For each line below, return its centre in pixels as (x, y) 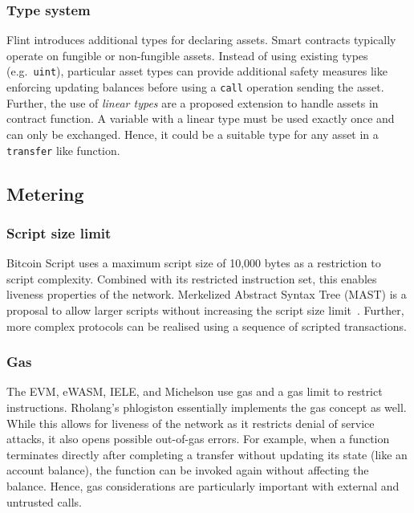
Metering (45, 193)
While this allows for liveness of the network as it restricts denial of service (191, 423)
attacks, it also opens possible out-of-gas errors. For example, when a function (198, 439)
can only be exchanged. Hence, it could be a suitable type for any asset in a (193, 134)
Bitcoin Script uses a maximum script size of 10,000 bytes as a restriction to (194, 263)
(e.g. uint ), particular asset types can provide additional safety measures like (197, 71)
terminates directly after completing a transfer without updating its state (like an (207, 454)
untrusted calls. (44, 501)
